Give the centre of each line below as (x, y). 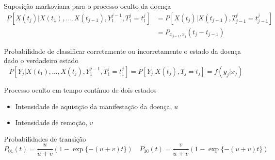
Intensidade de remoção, (51, 122)
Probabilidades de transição (45, 138)
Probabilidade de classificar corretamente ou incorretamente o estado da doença (122, 51)
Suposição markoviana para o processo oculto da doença (88, 6)
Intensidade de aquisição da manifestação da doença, (94, 106)
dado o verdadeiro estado (41, 60)
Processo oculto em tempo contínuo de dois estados (80, 89)
